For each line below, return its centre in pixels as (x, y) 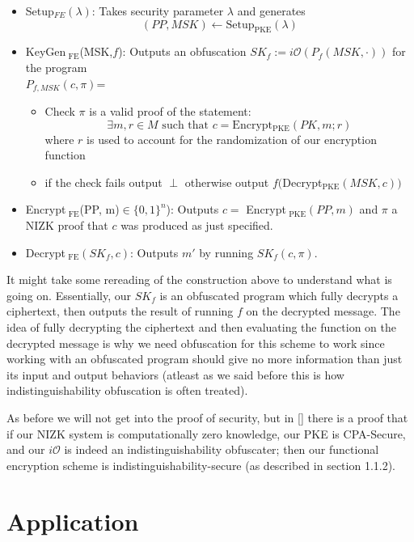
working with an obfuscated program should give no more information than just (205, 359)
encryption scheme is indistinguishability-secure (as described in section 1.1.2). (201, 465)
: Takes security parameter (158, 11)
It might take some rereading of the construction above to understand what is (199, 279)
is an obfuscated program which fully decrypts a (279, 295)
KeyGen (46, 51)
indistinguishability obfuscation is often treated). (127, 390)
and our (26, 449)
